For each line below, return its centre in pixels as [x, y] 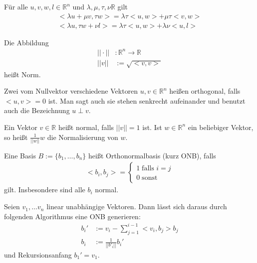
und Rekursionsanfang [38, 254]
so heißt [16, 137]
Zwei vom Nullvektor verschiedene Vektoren [71, 91]
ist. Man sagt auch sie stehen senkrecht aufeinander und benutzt [147, 100]
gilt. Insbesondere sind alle [45, 190]
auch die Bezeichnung [37, 110]
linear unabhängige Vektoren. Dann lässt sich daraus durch [137, 206]
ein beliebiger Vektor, [221, 127]
